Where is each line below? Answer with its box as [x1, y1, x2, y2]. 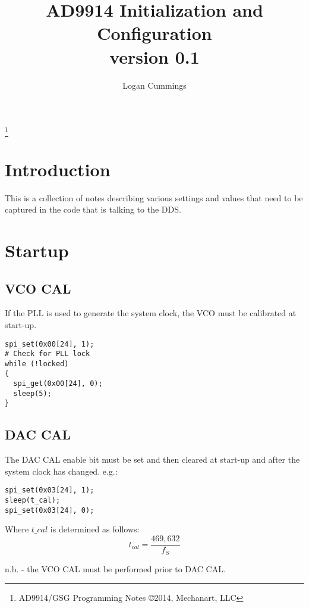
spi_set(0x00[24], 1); [5, 339, 94, 348]
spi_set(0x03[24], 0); [5, 506, 94, 515]
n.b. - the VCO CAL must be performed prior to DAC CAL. [5, 562, 226, 575]
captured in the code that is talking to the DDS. [5, 203, 181, 216]
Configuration [97, 21, 212, 45]
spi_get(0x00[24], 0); [13, 379, 103, 388]
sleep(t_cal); [5, 496, 61, 505]
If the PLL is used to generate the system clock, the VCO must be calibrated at [5, 307, 297, 319]
